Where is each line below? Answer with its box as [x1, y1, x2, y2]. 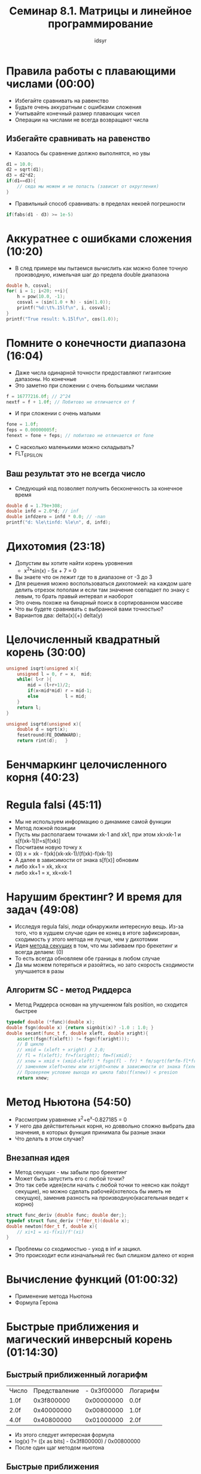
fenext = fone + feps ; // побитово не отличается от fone [6, 433, 154, 439]
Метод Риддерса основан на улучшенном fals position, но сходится [14, 1001, 188, 1008]
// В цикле [17, 1041, 44, 1047]
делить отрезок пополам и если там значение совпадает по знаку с [14, 586, 190, 593]
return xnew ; [17, 1075, 50, 1081]
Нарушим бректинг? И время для [6, 890, 182, 904]
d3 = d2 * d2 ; [6, 173, 36, 179]
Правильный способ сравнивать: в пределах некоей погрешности [14, 200, 185, 207]
